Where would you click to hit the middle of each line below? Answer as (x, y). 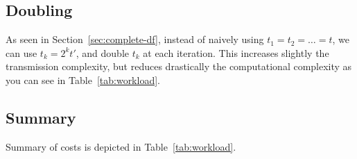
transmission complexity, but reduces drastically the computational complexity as (179, 66)
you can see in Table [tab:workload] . (83, 79)
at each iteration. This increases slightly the (236, 52)
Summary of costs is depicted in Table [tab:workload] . (121, 146)
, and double (103, 52)
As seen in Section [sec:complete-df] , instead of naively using (135, 39)
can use (21, 52)
